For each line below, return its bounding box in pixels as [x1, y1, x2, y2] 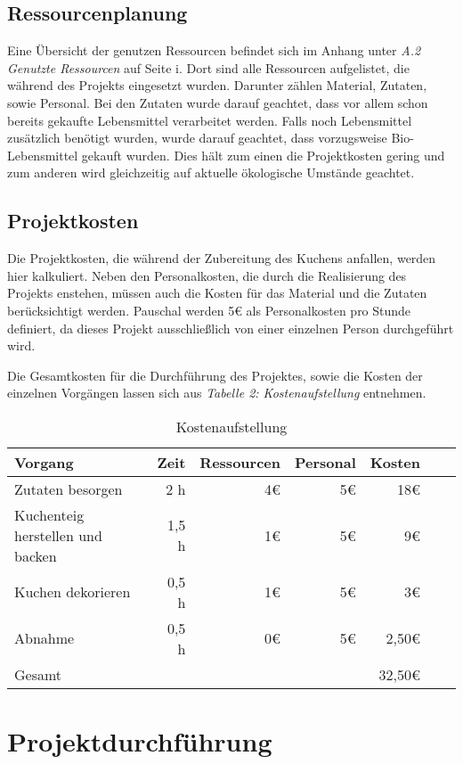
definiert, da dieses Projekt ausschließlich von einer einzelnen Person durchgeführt [7, 318, 454, 337]
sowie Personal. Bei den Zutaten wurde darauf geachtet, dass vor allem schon [7, 93, 428, 111]
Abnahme [14, 628, 75, 649]
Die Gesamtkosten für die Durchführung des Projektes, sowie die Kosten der [7, 366, 423, 384]
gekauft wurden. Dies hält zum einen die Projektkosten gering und [81, 145, 445, 164]
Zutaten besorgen [14, 478, 123, 499]
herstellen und [14, 524, 102, 546]
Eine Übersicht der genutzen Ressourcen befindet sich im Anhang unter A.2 [7, 41, 421, 60]
